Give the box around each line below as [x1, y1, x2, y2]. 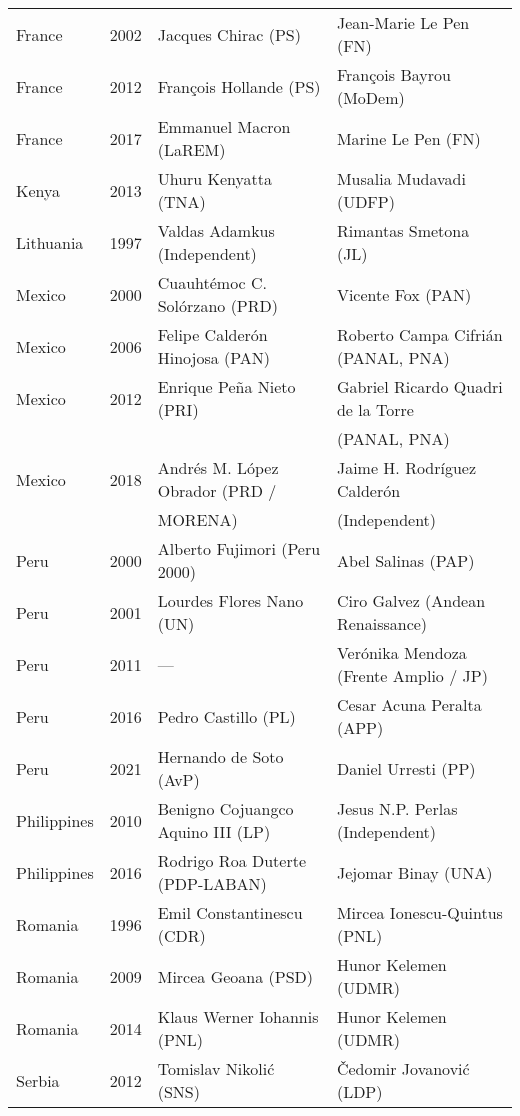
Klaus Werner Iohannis [157, 1005, 319, 1028]
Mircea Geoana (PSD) [157, 964, 313, 988]
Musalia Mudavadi [336, 167, 466, 190]
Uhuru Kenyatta [157, 167, 272, 190]
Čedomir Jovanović [336, 1057, 470, 1080]
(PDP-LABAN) [157, 872, 267, 895]
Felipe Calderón [157, 323, 268, 346]
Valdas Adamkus [157, 219, 275, 242]
